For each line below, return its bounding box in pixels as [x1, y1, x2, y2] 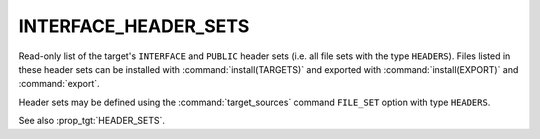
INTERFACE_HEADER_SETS [18, 15, 250, 37]
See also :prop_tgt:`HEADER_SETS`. [18, 115, 165, 127]
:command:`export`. [18, 78, 100, 90]
